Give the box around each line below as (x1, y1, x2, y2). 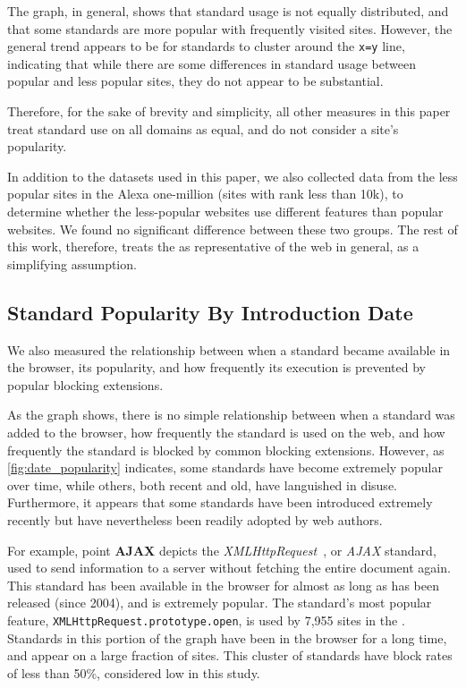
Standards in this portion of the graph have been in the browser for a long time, (7, 628, 447, 647)
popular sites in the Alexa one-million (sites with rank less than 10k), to (7, 184, 403, 203)
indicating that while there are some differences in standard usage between (7, 54, 416, 72)
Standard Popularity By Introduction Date (7, 298, 413, 326)
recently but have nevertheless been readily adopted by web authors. (7, 510, 383, 529)
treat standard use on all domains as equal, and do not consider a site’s (7, 119, 399, 138)
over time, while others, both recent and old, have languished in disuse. (7, 475, 397, 494)
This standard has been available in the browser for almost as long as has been (7, 575, 439, 594)
